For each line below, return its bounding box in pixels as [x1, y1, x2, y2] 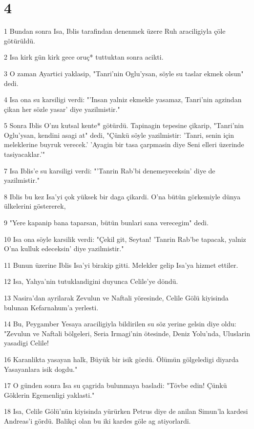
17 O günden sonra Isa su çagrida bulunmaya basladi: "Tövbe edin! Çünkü [4, 380, 227, 390]
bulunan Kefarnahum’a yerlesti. [4, 302, 99, 312]
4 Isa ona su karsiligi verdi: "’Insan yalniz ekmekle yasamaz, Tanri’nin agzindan [4, 94, 242, 105]
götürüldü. [4, 35, 35, 45]
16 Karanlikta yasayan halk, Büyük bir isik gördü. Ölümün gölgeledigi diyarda [4, 354, 239, 364]
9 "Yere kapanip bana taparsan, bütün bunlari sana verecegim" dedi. [4, 217, 209, 228]
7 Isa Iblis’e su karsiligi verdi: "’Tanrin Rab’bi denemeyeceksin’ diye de [4, 165, 215, 175]
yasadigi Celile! [4, 338, 49, 348]
